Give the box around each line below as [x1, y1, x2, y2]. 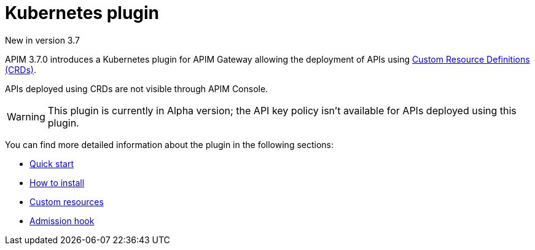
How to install [29, 177, 85, 188]
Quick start [29, 158, 74, 169]
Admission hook [29, 215, 95, 226]
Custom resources [29, 196, 104, 207]
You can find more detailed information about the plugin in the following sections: [5, 139, 334, 150]
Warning [7, 110, 45, 123]
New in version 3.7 [5, 34, 80, 45]
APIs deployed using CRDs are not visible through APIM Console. [5, 83, 268, 94]
